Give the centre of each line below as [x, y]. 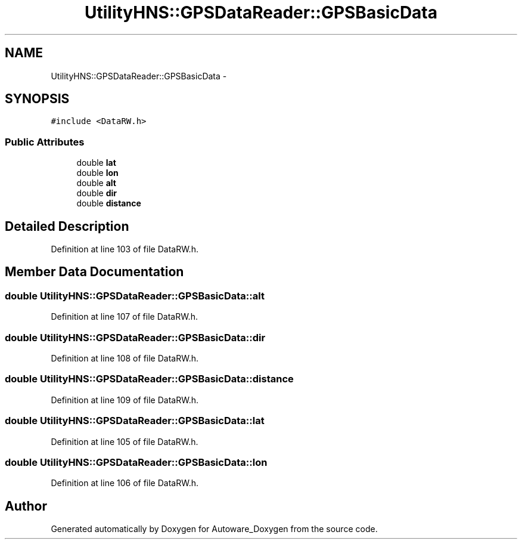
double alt [96, 183]
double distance [109, 203]
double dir [97, 193]
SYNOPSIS [37, 99]
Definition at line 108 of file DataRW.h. [125, 358]
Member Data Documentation [94, 272]
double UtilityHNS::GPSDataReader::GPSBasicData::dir [135, 337]
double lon [97, 173]
